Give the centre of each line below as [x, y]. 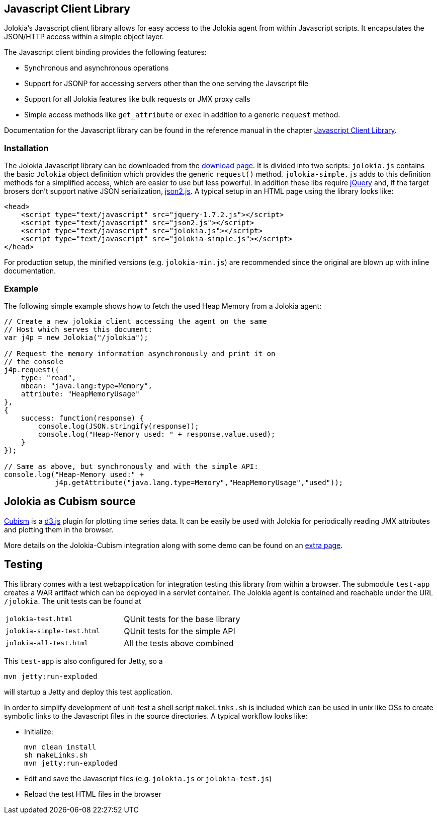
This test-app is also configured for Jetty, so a [83, 661]
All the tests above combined [179, 643]
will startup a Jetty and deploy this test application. [89, 692]
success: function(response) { [82, 418]
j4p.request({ [32, 369]
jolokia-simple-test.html [53, 631]
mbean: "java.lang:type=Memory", [87, 386]
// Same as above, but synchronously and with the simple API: [131, 466]
